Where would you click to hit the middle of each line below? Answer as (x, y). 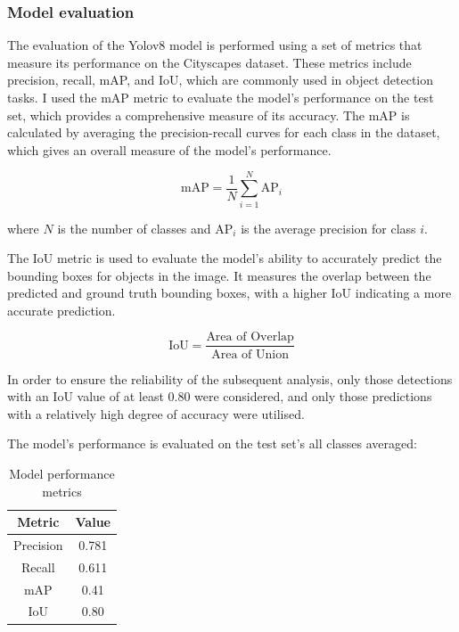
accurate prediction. (61, 310)
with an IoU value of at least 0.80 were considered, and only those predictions (220, 396)
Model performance (62, 473)
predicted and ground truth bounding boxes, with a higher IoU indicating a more (229, 293)
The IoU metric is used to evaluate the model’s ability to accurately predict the (225, 258)
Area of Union (250, 354)
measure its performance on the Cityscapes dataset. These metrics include (209, 62)
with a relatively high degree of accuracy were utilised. (156, 413)
